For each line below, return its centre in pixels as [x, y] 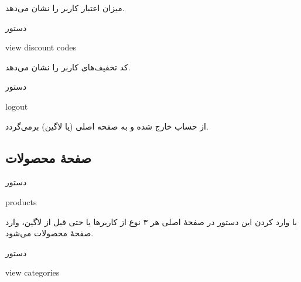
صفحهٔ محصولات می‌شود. [49, 233]
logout [17, 106]
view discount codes [41, 47]
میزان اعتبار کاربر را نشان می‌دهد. [65, 8]
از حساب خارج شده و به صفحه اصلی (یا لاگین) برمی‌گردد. [107, 126]
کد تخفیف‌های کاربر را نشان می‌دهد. [68, 67]
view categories [33, 272]
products [21, 201]
